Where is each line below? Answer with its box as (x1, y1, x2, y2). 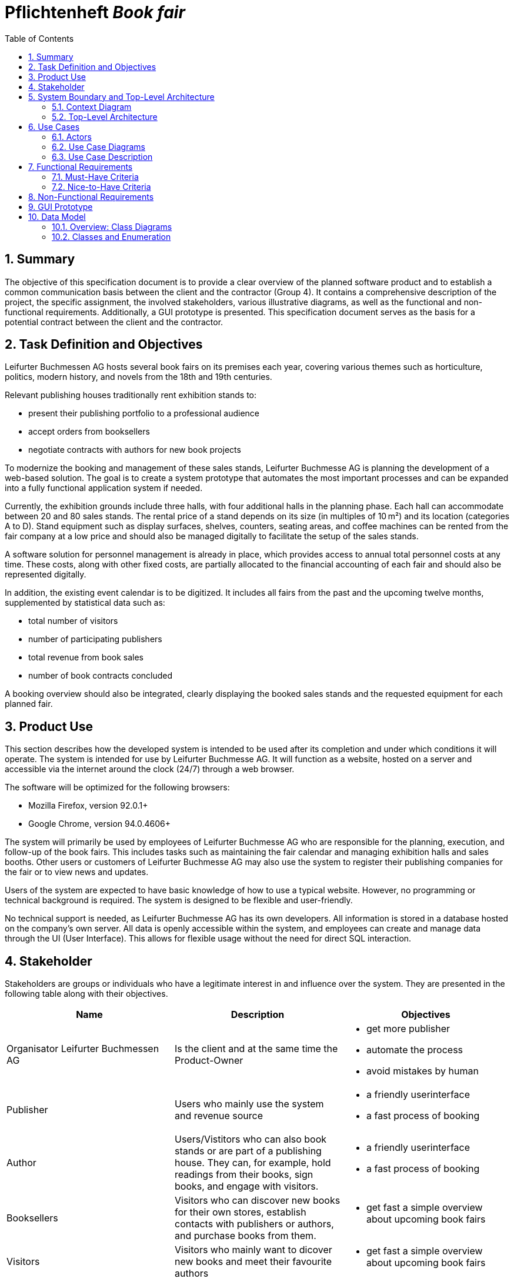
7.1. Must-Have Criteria (52, 171, 139, 182)
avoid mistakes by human (366, 1065, 479, 1077)
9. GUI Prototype (28, 201, 93, 212)
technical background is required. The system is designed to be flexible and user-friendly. (5, 895, 353, 906)
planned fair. (5, 699, 53, 709)
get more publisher (366, 1023, 450, 1035)
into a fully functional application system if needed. (5, 483, 203, 493)
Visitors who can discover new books (174, 1194, 341, 1207)
